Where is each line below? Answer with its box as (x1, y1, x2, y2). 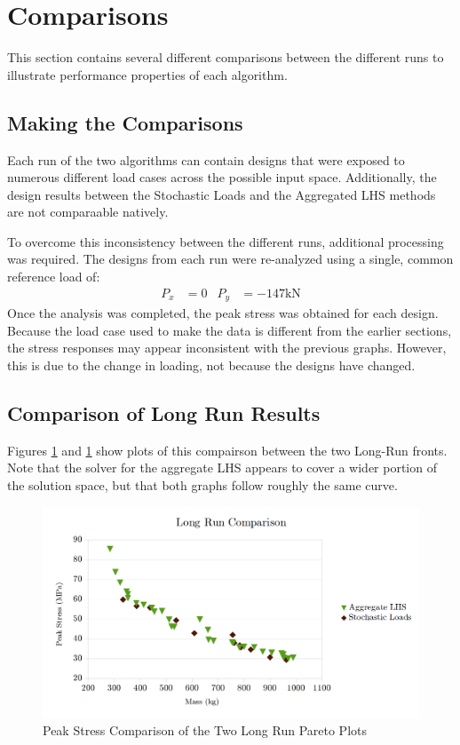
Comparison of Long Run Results (7, 399, 321, 426)
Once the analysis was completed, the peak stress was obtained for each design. (7, 304, 439, 322)
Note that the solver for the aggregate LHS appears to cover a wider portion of (7, 458, 437, 477)
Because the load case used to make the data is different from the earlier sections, (7, 321, 452, 339)
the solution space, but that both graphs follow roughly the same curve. (7, 475, 398, 494)
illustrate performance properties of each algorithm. (7, 65, 288, 83)
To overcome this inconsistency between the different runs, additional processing (7, 232, 444, 250)
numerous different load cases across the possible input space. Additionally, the (7, 168, 437, 186)
